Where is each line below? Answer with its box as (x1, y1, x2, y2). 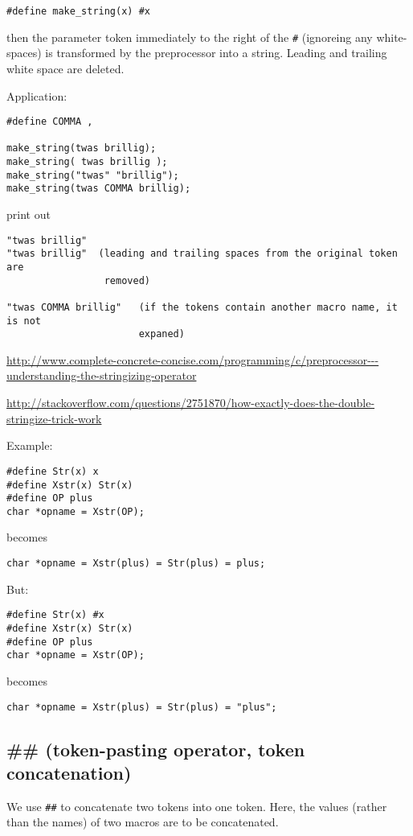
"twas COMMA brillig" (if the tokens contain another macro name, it (6, 301, 398, 313)
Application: (6, 87, 67, 104)
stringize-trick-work (6, 410, 102, 426)
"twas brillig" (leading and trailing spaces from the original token (6, 248, 398, 260)
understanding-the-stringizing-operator (6, 367, 197, 384)
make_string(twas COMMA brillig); (6, 183, 191, 195)
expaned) (138, 328, 185, 340)
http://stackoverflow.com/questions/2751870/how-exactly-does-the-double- (6, 394, 375, 411)
